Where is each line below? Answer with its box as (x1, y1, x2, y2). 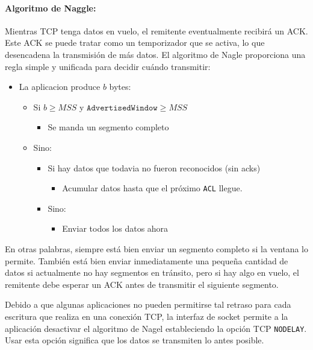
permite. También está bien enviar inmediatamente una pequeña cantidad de (5, 254, 288, 267)
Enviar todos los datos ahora (62, 222, 169, 235)
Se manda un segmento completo (48, 121, 169, 133)
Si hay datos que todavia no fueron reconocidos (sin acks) (48, 161, 261, 174)
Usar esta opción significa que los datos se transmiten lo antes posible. (5, 334, 264, 346)
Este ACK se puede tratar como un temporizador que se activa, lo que (5, 36, 265, 49)
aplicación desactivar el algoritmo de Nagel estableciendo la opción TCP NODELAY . (5, 322, 307, 334)
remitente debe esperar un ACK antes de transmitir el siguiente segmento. (5, 278, 279, 290)
